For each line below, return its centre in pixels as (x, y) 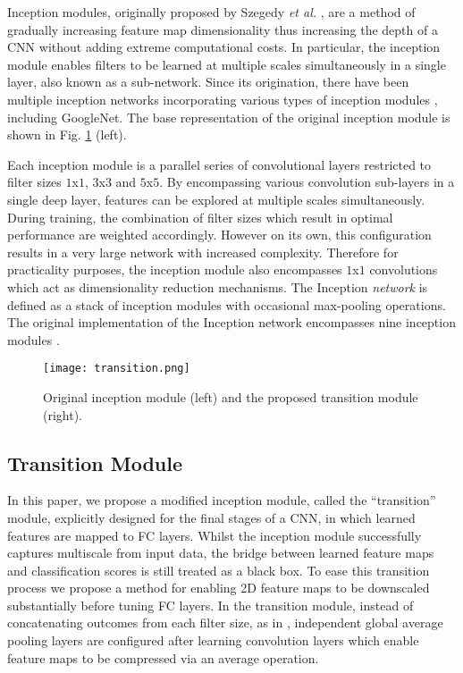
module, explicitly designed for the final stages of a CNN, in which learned (211, 517)
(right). (63, 414)
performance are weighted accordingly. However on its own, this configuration (219, 235)
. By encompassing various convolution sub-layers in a (307, 182)
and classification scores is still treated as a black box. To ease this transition (219, 570)
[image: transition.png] (117, 369)
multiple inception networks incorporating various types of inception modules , (223, 99)
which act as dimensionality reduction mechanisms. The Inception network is (218, 286)
